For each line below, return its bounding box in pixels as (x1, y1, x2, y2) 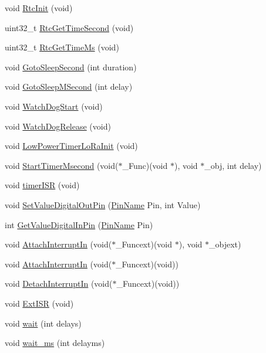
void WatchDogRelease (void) (5, 120, 111, 132)
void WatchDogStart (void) (5, 100, 103, 112)
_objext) (209, 238, 241, 250)
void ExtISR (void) (5, 297, 74, 309)
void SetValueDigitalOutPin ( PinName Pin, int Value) (5, 198, 201, 211)
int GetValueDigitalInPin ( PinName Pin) (5, 218, 153, 230)
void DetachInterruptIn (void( (5, 277, 113, 290)
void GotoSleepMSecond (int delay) (5, 80, 133, 93)
